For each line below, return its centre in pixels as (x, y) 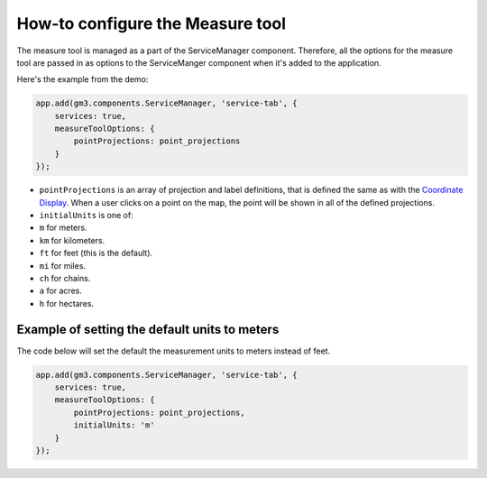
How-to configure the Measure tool (151, 23)
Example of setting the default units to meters (148, 329)
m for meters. (63, 228)
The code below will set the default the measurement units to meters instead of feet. (174, 351)
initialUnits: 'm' (114, 425)
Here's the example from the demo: (83, 79)
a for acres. (61, 291)
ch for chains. (65, 278)
